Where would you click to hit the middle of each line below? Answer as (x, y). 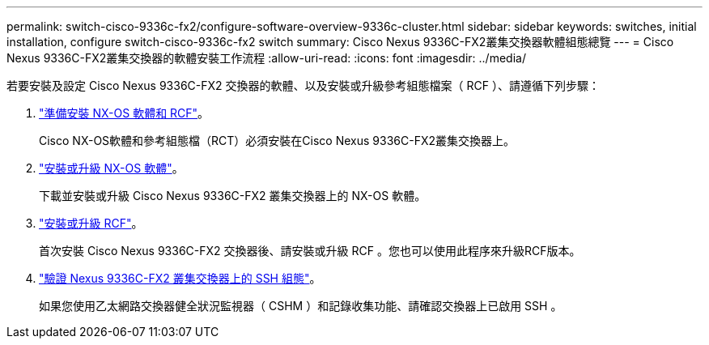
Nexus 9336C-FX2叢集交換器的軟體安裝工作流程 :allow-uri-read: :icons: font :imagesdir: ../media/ (266, 58)
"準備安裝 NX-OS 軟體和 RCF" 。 (124, 113)
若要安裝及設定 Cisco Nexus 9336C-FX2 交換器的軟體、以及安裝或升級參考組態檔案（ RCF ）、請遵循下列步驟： (303, 85)
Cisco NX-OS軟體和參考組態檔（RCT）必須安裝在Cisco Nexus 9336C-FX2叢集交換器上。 (277, 141)
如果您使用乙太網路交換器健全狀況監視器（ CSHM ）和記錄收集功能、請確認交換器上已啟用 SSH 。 (301, 306)
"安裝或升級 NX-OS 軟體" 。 (111, 168)
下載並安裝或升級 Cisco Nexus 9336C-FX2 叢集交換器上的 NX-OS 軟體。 (233, 196)
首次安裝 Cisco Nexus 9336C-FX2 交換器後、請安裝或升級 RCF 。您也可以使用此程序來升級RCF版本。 (310, 251)
